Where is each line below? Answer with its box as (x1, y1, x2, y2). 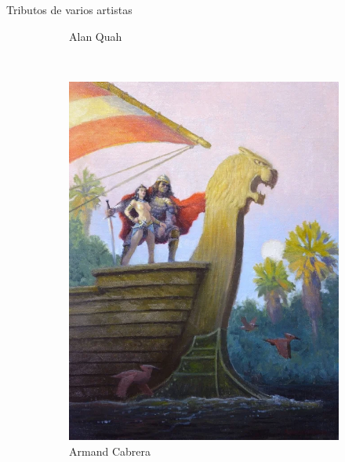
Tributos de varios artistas (6, 2, 133, 17)
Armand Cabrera (69, 442, 151, 459)
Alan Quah (69, 27, 122, 44)
